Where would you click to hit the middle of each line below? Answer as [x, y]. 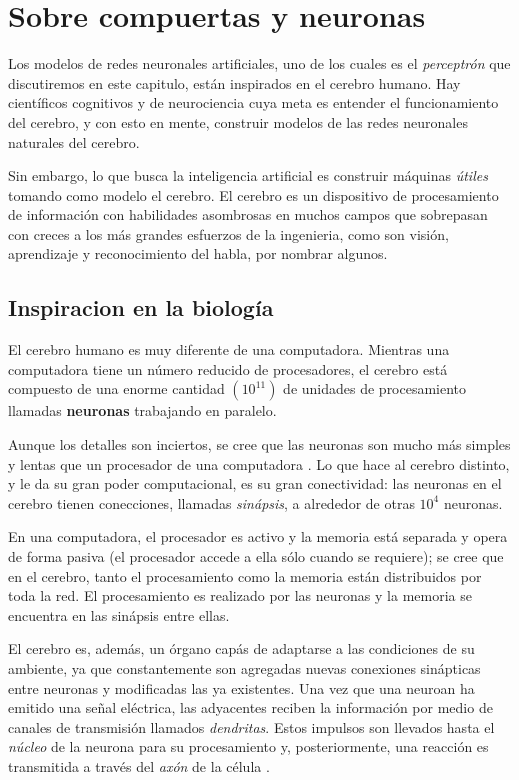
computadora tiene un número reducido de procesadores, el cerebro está [228, 368]
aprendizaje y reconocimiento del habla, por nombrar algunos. [198, 253]
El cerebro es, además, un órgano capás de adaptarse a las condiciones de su [241, 648]
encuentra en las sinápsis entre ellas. [119, 614]
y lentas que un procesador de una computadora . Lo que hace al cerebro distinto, [259, 463]
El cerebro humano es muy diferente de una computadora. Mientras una [229, 349]
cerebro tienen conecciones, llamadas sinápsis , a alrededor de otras [211, 502]
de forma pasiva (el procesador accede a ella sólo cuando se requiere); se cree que [256, 556]
